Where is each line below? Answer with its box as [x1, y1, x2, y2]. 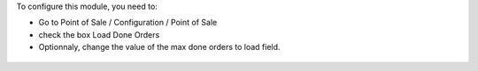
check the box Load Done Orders [38, 29, 160, 39]
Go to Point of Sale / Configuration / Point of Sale [38, 18, 218, 28]
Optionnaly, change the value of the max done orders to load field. [38, 42, 281, 53]
